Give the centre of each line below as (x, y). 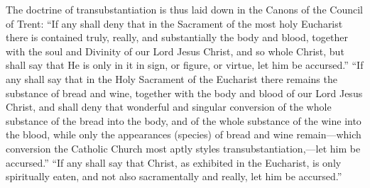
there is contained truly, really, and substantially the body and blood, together (177, 37)
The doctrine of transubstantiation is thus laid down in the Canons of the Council (184, 9)
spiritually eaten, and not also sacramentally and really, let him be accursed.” (174, 176)
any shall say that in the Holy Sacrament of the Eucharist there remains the (172, 78)
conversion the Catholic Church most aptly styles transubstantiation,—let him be (183, 148)
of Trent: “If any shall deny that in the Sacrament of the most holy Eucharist (174, 23)
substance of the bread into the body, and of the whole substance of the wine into (184, 120)
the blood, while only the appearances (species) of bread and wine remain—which (184, 134)
